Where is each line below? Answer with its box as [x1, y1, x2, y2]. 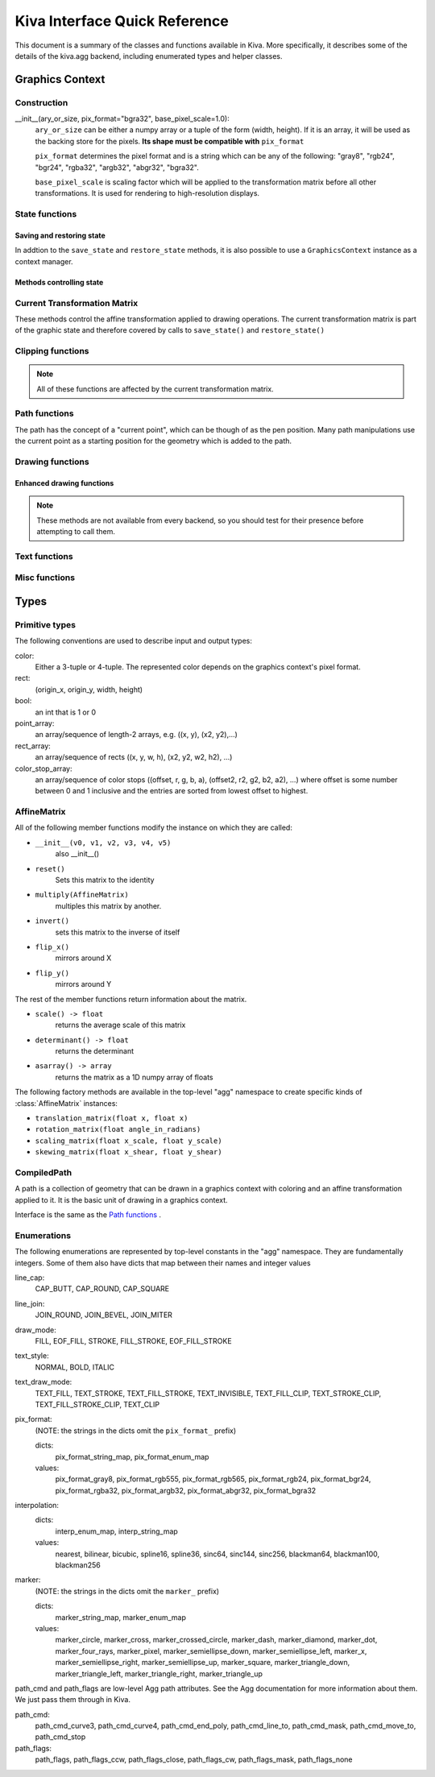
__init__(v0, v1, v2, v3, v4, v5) [35, 838, 172, 847]
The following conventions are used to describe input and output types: [14, 636, 253, 646]
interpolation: [14, 1501, 60, 1510]
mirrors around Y [55, 980, 112, 989]
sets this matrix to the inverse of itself [55, 927, 180, 937]
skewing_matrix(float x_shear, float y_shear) [35, 1148, 222, 1157]
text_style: [14, 1351, 49, 1361]
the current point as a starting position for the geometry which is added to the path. [14, 436, 292, 446]
